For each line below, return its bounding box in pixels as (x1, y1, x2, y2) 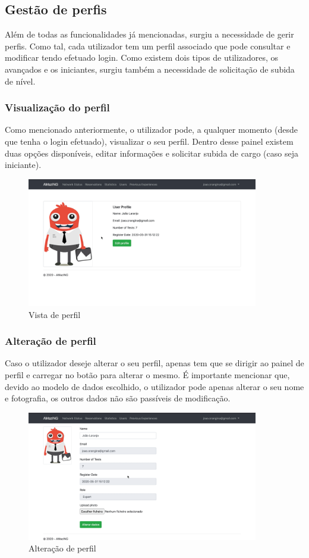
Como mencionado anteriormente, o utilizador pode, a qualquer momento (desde (5, 123, 298, 136)
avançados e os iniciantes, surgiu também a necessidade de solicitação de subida (5, 63, 295, 75)
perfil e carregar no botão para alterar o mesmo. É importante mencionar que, (5, 368, 290, 381)
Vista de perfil (29, 308, 81, 320)
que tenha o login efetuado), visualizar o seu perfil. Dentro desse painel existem (5, 135, 294, 147)
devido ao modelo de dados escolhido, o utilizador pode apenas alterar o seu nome (5, 380, 304, 392)
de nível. (5, 74, 36, 87)
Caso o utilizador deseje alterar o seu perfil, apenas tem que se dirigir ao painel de (5, 357, 304, 369)
